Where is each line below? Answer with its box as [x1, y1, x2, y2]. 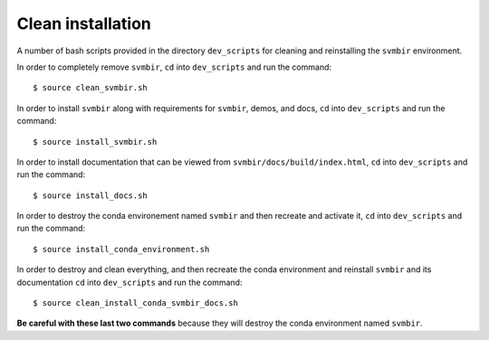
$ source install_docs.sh [33, 190, 149, 201]
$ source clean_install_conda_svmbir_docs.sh [33, 298, 239, 308]
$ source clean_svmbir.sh [33, 82, 149, 93]
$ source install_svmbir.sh [33, 137, 158, 146]
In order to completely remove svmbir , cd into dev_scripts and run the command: [16, 61, 332, 72]
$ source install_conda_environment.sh [33, 244, 210, 254]
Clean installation [16, 14, 151, 33]
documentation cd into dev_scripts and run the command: [16, 277, 243, 288]
